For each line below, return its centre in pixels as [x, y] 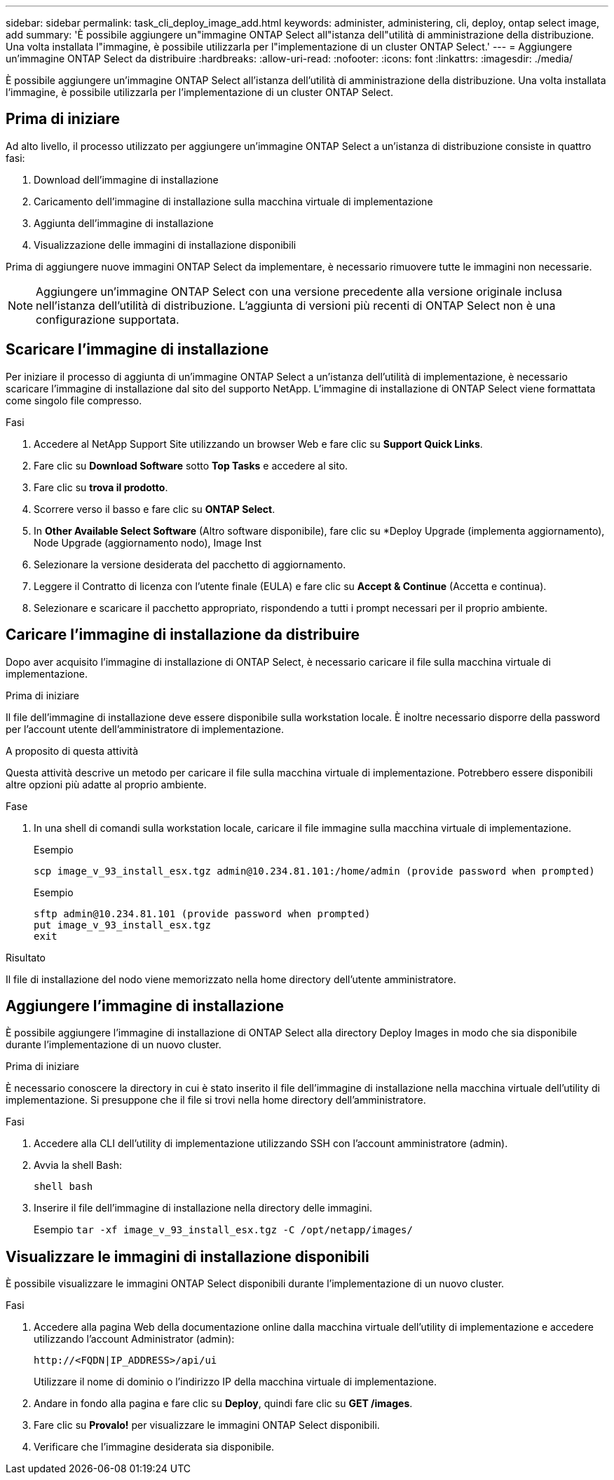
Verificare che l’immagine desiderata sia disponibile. [154, 1447]
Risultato [26, 957]
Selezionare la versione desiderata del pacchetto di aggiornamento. [190, 564]
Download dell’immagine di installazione [126, 179]
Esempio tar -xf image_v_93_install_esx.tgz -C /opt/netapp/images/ [223, 1230]
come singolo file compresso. [74, 400]
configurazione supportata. [108, 319]
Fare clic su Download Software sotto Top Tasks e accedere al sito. [191, 465]
